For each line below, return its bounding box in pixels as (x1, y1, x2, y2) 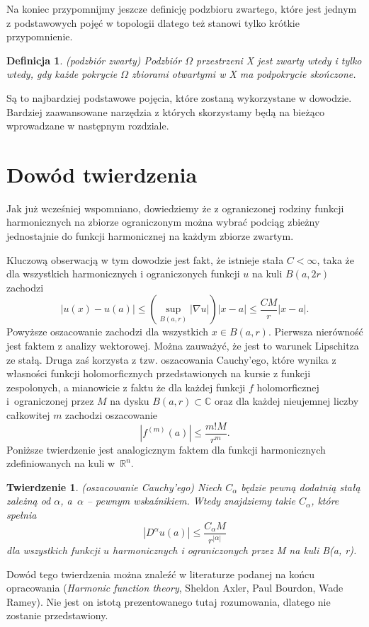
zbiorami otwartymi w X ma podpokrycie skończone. (132, 67, 356, 81)
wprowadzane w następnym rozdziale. (6, 118, 169, 133)
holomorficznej (256, 379, 319, 394)
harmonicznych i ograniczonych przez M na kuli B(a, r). (113, 543, 357, 558)
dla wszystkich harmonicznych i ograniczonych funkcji (6, 266, 240, 281)
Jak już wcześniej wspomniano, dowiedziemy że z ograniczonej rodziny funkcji (6, 200, 344, 215)
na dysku (110, 393, 149, 408)
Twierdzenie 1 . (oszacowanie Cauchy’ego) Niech (6, 479, 222, 494)
